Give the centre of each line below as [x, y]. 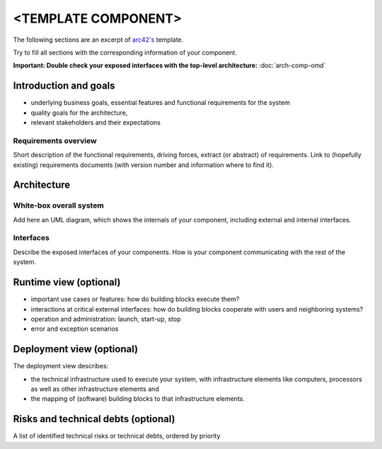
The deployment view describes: [61, 366]
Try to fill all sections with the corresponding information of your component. [125, 52]
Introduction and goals [64, 86]
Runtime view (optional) [67, 282]
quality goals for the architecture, [79, 113]
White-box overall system [58, 205]
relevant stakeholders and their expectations [95, 123]
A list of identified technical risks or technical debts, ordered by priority [117, 436]
